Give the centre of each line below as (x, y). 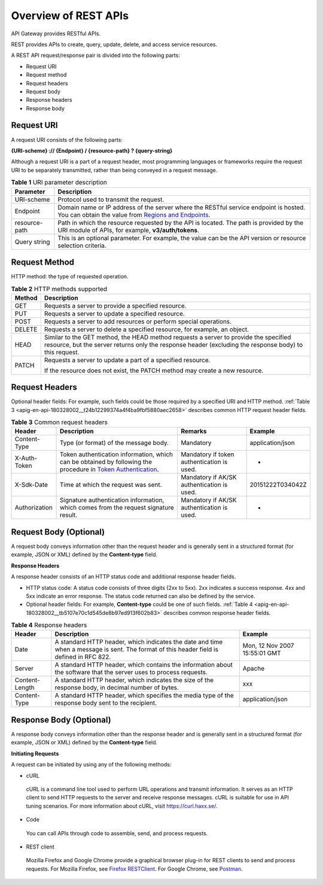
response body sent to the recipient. (106, 703)
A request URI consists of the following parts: (67, 140)
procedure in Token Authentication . (109, 469)
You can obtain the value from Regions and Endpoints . (134, 214)
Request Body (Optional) (58, 532)
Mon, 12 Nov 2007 (268, 645)
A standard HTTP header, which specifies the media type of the (144, 696)
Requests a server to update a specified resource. (114, 313)
